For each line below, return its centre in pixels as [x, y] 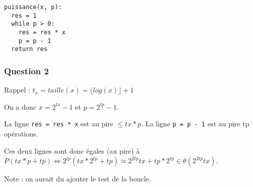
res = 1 [24, 15]
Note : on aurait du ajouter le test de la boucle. [78, 179]
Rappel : [17, 90]
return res [29, 49]
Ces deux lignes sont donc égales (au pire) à [72, 150]
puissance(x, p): [33, 7]
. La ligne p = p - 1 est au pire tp [195, 124]
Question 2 [27, 71]
